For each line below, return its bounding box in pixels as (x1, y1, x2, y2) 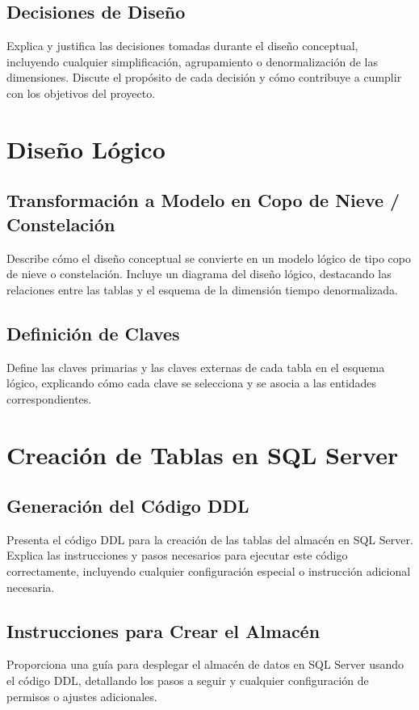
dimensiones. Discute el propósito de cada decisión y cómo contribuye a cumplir (6, 69, 402, 86)
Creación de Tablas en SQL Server (6, 437, 399, 471)
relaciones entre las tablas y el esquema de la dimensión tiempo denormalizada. (6, 281, 399, 298)
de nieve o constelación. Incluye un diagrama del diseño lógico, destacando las (6, 265, 392, 282)
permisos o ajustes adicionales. (6, 687, 157, 704)
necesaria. (6, 578, 55, 595)
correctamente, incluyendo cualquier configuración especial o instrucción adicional (6, 563, 411, 580)
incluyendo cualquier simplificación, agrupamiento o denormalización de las (6, 53, 378, 70)
